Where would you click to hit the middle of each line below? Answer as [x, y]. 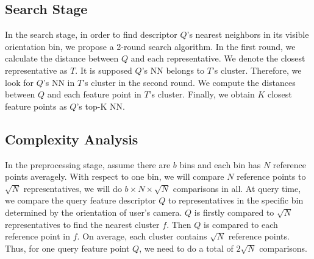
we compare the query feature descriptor [80, 200]
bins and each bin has [220, 164]
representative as [36, 70]
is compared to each [241, 224]
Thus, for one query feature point [67, 248]
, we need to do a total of [186, 248]
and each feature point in [94, 94]
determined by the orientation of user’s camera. [94, 212]
